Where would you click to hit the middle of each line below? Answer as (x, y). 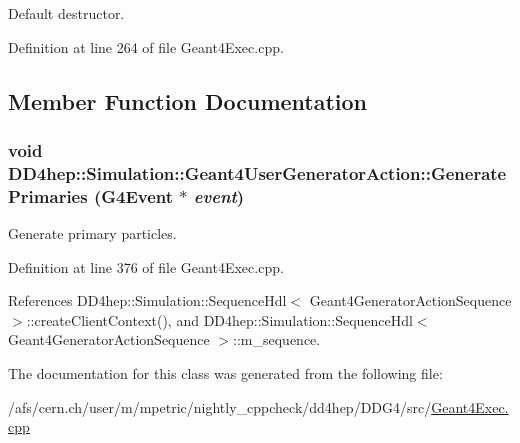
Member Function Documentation (188, 100)
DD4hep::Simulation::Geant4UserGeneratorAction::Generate (257, 172)
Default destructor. (66, 13)
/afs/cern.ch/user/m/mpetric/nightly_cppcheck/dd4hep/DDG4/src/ (220, 406)
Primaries (48, 195)
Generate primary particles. (92, 233)
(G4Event (133, 195)
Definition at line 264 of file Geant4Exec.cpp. (146, 46)
